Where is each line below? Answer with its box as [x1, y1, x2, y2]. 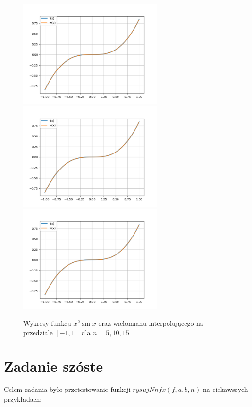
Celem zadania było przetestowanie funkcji [4, 384, 131, 394]
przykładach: [4, 393, 42, 404]
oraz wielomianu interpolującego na [98, 318, 203, 328]
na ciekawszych [203, 384, 248, 394]
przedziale [23, 327, 53, 338]
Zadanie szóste [4, 356, 103, 376]
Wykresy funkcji [23, 318, 71, 328]
